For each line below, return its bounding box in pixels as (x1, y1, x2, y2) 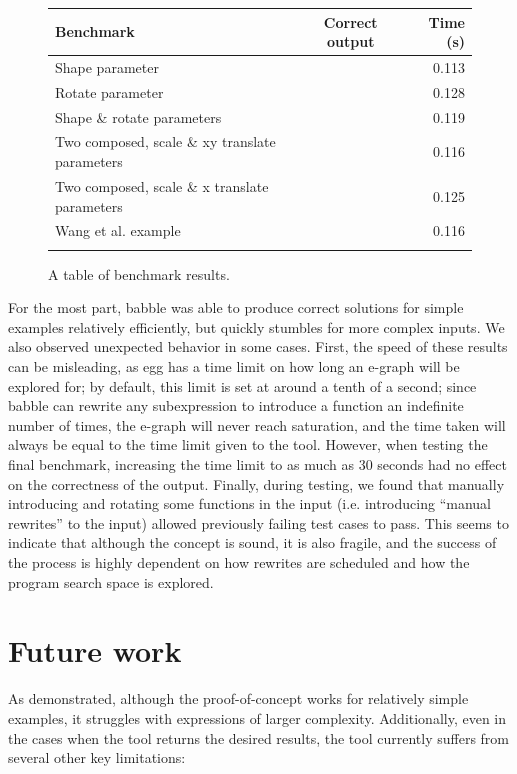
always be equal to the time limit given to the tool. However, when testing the (8, 434, 488, 455)
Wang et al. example (55, 220, 181, 241)
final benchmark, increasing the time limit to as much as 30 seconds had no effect (8, 454, 507, 475)
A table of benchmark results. (48, 263, 230, 284)
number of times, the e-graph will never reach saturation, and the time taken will (8, 414, 506, 435)
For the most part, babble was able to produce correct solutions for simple (8, 297, 464, 318)
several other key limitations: (8, 747, 186, 768)
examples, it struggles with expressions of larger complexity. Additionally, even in (8, 707, 507, 728)
